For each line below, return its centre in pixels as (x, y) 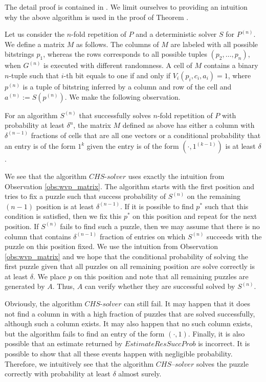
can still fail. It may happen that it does (187, 304)
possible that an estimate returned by (64, 343)
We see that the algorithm (46, 176)
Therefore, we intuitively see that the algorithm (79, 363)
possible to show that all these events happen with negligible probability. (119, 354)
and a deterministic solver (176, 34)
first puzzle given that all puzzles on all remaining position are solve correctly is (130, 266)
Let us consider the (35, 34)
